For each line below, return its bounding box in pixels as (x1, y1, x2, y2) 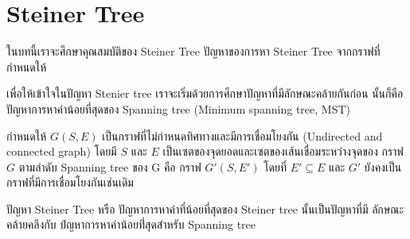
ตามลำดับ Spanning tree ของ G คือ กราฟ (18, 158, 201, 175)
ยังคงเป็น (364, 158, 402, 175)
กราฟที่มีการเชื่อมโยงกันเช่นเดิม (6, 174, 134, 191)
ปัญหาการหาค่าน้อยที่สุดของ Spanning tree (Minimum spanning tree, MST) (6, 100, 351, 117)
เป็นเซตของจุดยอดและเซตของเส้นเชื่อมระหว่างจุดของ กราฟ (162, 143, 404, 160)
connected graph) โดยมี (6, 143, 117, 160)
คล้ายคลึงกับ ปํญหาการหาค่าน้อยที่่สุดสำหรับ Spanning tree (6, 216, 256, 233)
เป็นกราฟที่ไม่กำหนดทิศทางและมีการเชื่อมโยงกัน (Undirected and (102, 127, 383, 144)
